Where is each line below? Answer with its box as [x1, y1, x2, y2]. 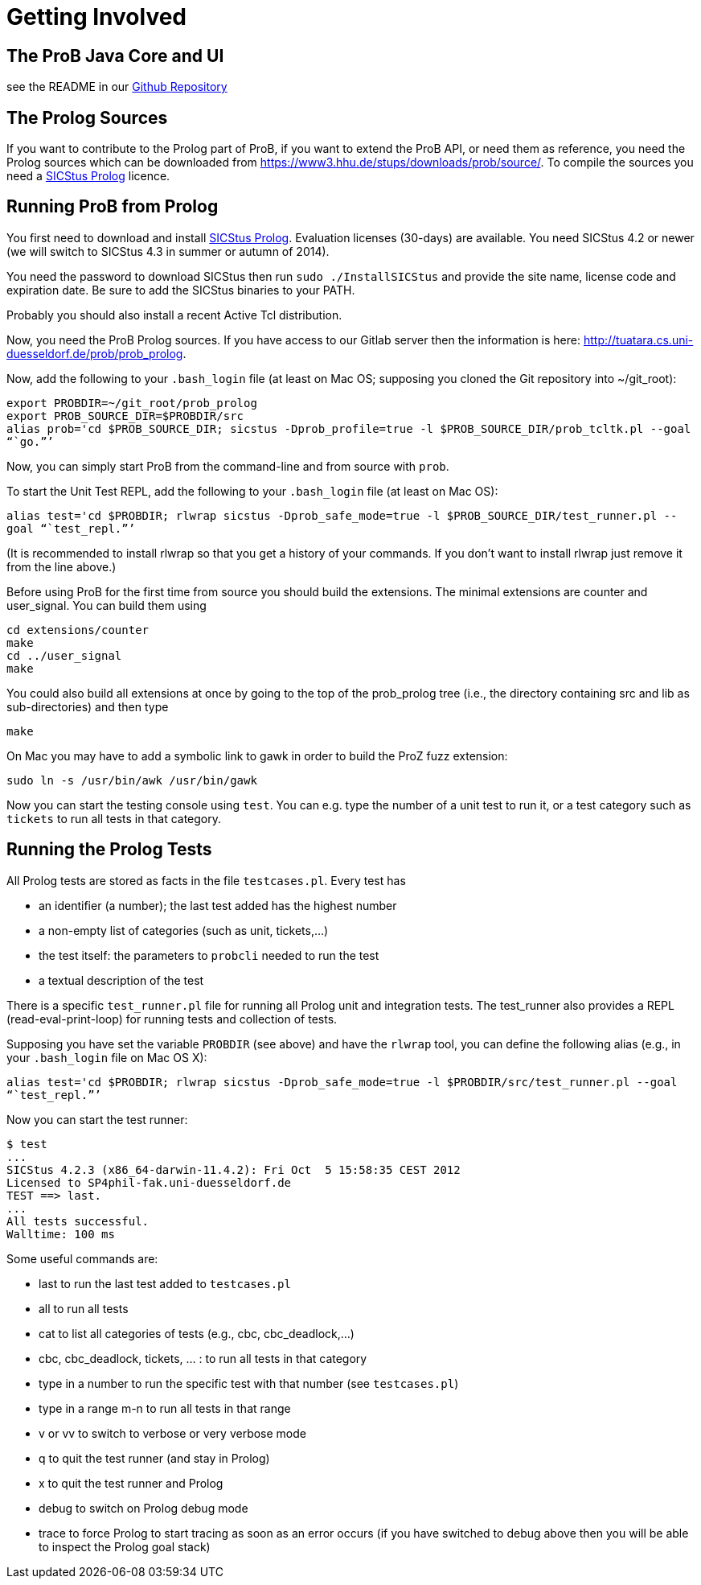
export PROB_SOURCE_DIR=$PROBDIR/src [6, 409, 244, 422]
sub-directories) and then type [6, 699, 169, 714]
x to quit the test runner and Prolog [39, 1476, 223, 1490]
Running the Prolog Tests [6, 839, 212, 860]
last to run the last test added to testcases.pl [39, 1276, 291, 1291]
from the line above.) [6, 559, 117, 574]
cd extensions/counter [6, 623, 150, 636]
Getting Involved [6, 3, 187, 31]
